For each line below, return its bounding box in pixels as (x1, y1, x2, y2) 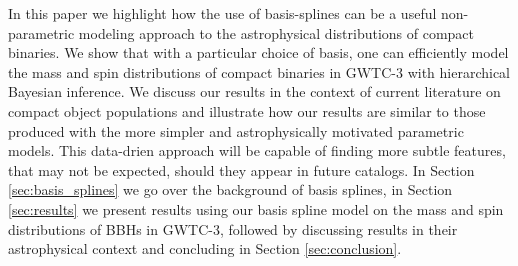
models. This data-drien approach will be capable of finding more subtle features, (8, 140, 506, 161)
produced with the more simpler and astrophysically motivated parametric (8, 120, 464, 141)
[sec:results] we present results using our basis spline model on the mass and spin (8, 198, 504, 219)
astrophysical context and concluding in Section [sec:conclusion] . (8, 238, 402, 259)
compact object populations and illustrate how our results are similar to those (8, 100, 486, 121)
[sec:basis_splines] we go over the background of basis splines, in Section (8, 179, 453, 200)
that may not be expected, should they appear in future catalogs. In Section (8, 159, 475, 180)
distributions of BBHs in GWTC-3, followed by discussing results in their (8, 218, 458, 239)
